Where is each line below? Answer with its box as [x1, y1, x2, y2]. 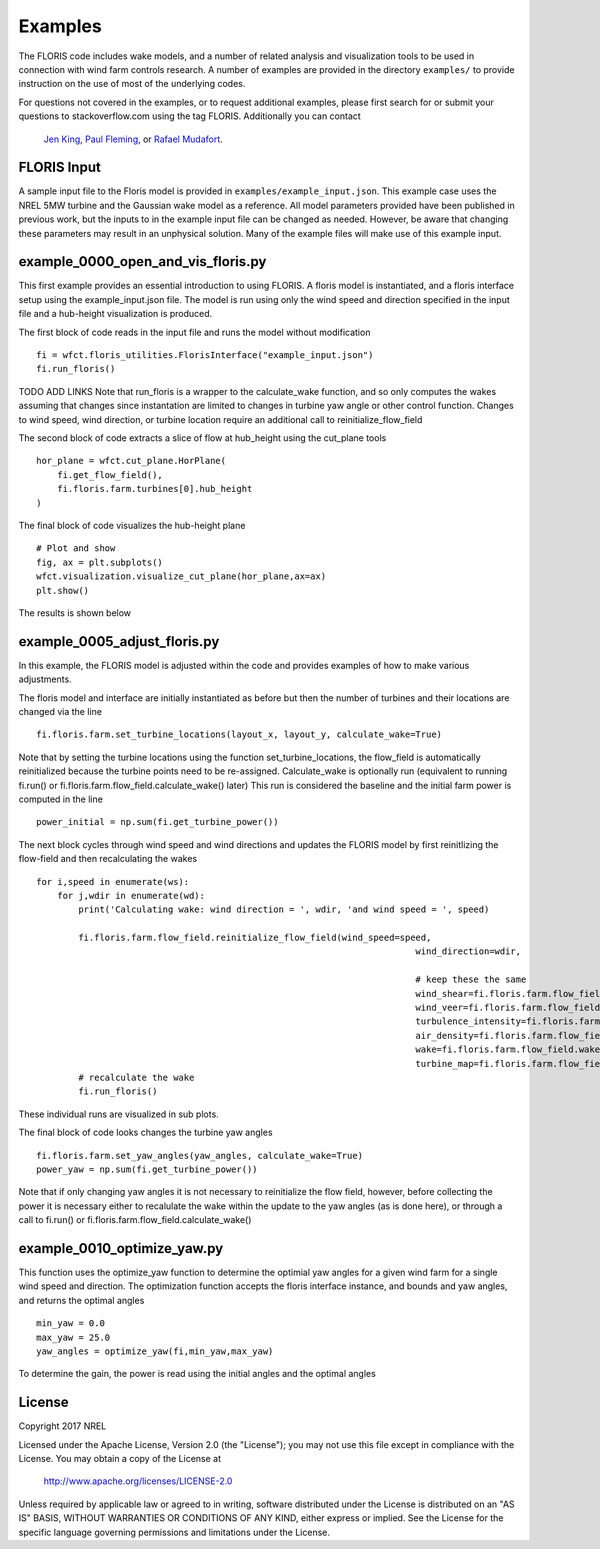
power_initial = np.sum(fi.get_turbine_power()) [36, 816, 279, 828]
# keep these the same [415, 974, 527, 985]
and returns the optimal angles [18, 1294, 145, 1306]
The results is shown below [18, 606, 132, 619]
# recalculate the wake [78, 1071, 195, 1083]
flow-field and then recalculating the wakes [18, 853, 198, 865]
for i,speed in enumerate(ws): [36, 876, 190, 887]
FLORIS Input [18, 159, 102, 176]
